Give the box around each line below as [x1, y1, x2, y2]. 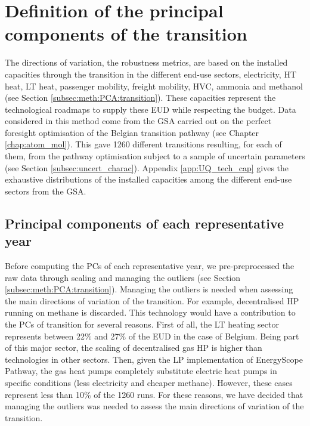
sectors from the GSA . [5, 184, 86, 197]
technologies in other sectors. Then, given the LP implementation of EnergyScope [5, 353, 303, 365]
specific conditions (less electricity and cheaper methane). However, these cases [5, 376, 293, 388]
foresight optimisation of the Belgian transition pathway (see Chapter [5, 126, 259, 138]
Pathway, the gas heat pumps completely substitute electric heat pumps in [5, 365, 277, 377]
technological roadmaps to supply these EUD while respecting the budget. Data [5, 103, 296, 115]
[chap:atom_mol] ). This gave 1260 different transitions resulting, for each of [5, 138, 282, 150]
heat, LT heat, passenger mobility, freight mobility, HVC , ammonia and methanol [5, 79, 303, 92]
